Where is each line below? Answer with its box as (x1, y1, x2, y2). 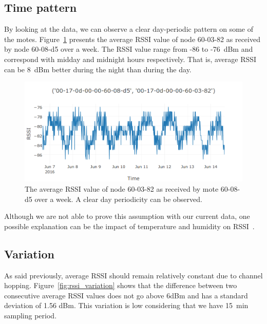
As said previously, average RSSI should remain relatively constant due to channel (4, 270, 263, 280)
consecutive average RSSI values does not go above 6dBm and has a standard (4, 290, 248, 300)
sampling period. (4, 310, 57, 320)
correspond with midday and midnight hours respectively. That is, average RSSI (4, 53, 257, 64)
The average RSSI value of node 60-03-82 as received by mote (25, 184, 219, 194)
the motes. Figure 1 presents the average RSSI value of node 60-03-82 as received (4, 33, 260, 44)
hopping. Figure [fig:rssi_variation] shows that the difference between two (4, 280, 237, 291)
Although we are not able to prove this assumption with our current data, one (4, 211, 250, 221)
